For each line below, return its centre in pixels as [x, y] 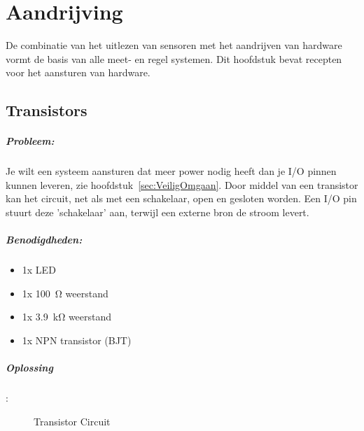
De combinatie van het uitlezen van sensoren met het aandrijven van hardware [174, 45]
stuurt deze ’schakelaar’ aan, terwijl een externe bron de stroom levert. [157, 212]
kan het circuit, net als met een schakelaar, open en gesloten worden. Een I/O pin [181, 198]
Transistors [47, 110]
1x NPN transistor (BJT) [77, 340]
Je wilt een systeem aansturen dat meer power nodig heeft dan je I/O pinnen [171, 171]
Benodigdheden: [44, 240]
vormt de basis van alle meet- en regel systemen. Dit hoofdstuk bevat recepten [174, 58]
